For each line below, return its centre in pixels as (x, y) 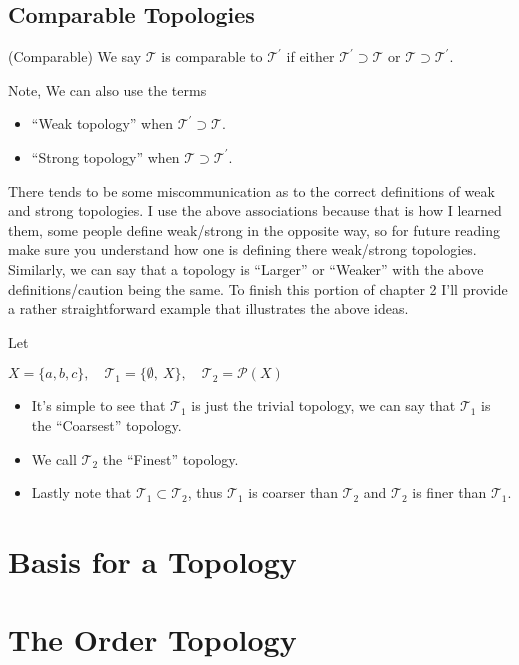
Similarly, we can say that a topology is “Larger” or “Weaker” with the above (246, 268)
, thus (205, 492)
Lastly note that (81, 492)
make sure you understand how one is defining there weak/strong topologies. (242, 249)
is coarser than (293, 492)
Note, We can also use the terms (107, 89)
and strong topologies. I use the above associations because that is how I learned (255, 210)
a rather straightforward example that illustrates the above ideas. (208, 308)
